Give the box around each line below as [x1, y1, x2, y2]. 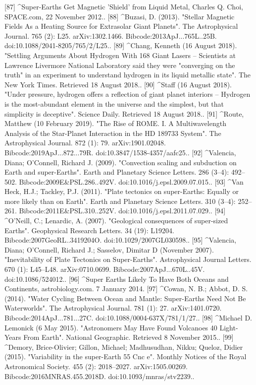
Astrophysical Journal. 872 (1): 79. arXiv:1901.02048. [4, 137, 166, 148]
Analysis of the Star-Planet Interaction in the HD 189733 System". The [4, 128, 221, 138]
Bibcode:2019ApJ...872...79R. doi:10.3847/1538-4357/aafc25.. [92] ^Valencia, [4, 147, 236, 157]
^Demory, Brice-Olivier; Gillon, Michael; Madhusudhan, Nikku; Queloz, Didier [4, 341, 243, 352]
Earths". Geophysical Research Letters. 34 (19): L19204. [4, 225, 174, 235]
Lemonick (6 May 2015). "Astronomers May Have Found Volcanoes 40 [4, 322, 217, 332]
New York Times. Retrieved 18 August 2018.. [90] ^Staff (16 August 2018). [4, 79, 232, 89]
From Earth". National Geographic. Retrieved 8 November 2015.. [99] [23, 332, 234, 342]
